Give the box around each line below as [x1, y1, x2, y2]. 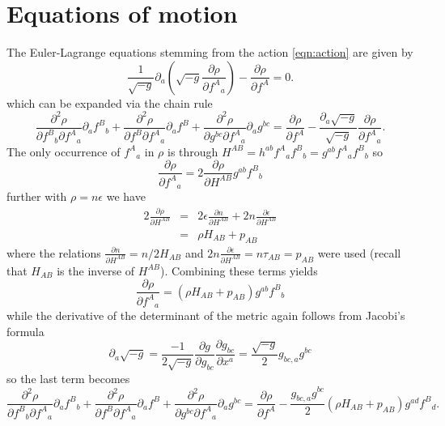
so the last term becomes [6, 369, 130, 386]
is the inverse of [57, 262, 135, 279]
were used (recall [317, 244, 401, 261]
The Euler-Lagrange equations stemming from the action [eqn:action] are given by [6, 44, 413, 61]
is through [167, 143, 218, 160]
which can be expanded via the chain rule [6, 94, 213, 111]
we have [106, 188, 146, 205]
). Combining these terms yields [159, 262, 318, 279]
